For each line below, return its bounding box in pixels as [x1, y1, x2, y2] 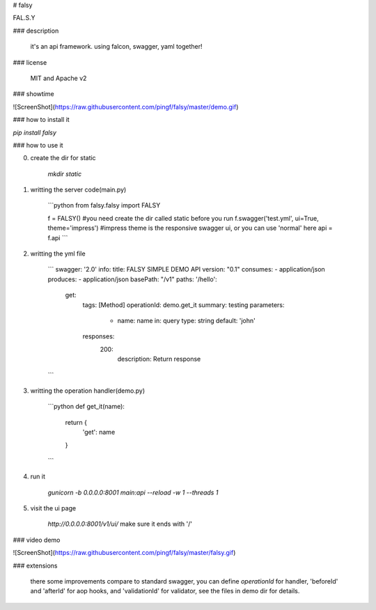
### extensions [13, 561, 58, 570]
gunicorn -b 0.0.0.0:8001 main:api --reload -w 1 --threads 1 [47, 488, 219, 496]
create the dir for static [30, 154, 97, 162]
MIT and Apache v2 [30, 74, 87, 82]
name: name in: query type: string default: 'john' [117, 316, 256, 324]
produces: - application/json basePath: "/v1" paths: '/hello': [47, 275, 217, 283]
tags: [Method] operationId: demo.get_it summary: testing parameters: [82, 300, 285, 309]
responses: [82, 332, 115, 341]
